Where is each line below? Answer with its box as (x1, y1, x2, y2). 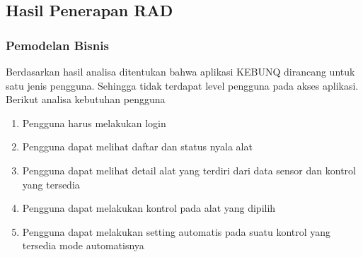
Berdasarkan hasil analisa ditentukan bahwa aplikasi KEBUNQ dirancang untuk (6, 64, 355, 78)
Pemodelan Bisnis (6, 36, 109, 54)
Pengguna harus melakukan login (22, 115, 166, 130)
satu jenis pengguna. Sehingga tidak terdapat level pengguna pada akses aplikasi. (6, 78, 359, 92)
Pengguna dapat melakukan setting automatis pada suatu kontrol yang (22, 224, 331, 239)
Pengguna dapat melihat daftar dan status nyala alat (22, 139, 253, 154)
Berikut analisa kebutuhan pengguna (6, 92, 166, 107)
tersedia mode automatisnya (22, 238, 144, 253)
